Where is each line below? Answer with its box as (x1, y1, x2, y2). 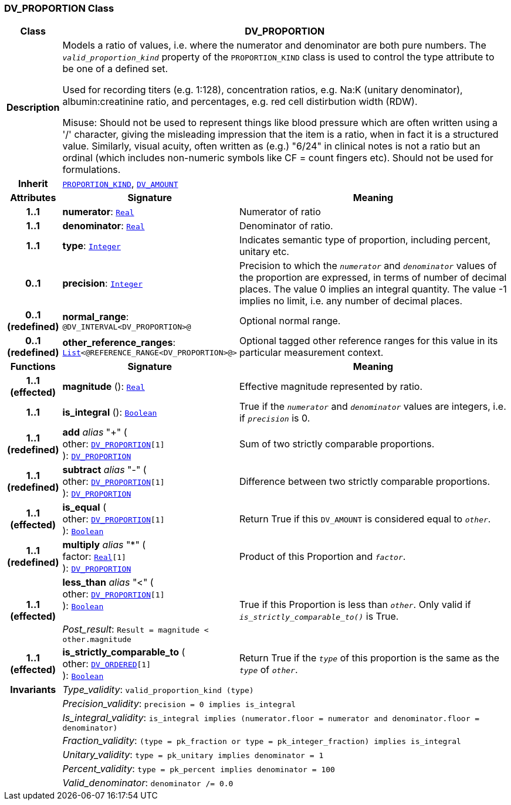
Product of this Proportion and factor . (239, 551, 406, 563)
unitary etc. (239, 246, 289, 258)
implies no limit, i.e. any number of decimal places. (239, 295, 463, 307)
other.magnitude (62, 635, 131, 644)
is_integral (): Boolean (62, 406, 157, 419)
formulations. (62, 164, 121, 176)
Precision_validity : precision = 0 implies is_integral (62, 698, 296, 710)
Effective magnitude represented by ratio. (239, 381, 423, 393)
